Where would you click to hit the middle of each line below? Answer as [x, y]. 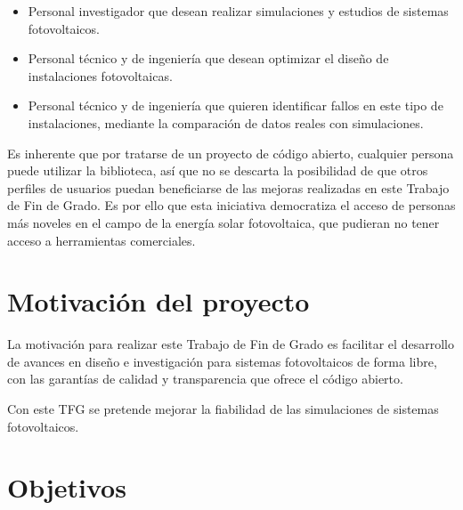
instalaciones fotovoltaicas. [100, 75]
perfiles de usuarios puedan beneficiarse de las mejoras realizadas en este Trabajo [228, 187]
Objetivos [67, 487]
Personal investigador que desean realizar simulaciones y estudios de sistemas [238, 11]
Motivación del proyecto [158, 301]
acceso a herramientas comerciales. [102, 240]
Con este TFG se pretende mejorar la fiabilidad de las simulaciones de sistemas [223, 409]
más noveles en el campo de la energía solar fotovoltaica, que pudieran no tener [223, 222]
